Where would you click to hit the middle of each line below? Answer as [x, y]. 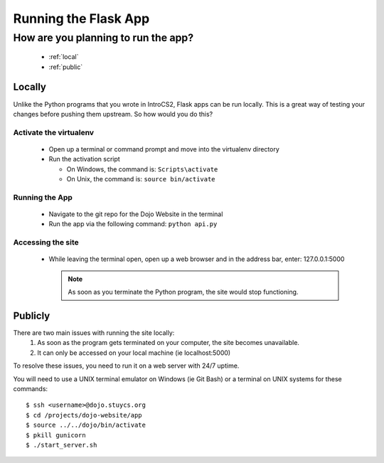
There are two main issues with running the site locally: [94, 333]
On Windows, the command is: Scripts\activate [142, 169]
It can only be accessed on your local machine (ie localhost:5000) [134, 353]
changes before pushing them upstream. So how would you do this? [113, 114]
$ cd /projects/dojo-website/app [84, 415]
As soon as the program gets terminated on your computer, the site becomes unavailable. [169, 343]
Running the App [43, 197]
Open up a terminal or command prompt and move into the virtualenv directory [164, 149]
